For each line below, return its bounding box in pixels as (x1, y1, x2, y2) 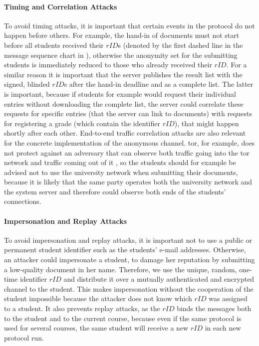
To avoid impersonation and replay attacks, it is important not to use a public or (4, 234, 253, 245)
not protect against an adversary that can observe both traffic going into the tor (4, 147, 250, 158)
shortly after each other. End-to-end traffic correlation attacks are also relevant (4, 128, 246, 138)
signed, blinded (4, 79, 50, 89)
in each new (205, 323, 241, 333)
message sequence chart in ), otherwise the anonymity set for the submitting (4, 49, 238, 60)
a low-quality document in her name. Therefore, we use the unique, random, (4, 264, 237, 274)
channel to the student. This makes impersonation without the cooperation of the (4, 283, 254, 294)
